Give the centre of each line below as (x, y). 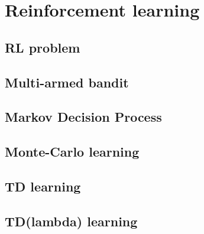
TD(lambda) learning (71, 221)
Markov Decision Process (83, 117)
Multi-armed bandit (67, 82)
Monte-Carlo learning (72, 152)
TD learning (43, 186)
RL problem (43, 47)
